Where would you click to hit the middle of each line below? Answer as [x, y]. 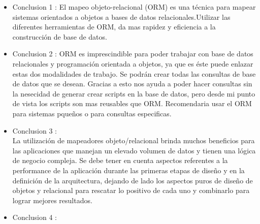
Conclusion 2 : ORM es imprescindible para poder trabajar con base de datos [133, 54]
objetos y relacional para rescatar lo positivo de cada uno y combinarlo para [131, 190]
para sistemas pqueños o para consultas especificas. [92, 113]
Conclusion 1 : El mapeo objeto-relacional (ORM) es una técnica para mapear [134, 7]
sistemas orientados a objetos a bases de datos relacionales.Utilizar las [121, 17]
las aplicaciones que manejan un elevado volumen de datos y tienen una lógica [134, 150]
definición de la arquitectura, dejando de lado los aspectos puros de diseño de [133, 180]
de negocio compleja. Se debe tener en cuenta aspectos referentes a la [120, 160]
